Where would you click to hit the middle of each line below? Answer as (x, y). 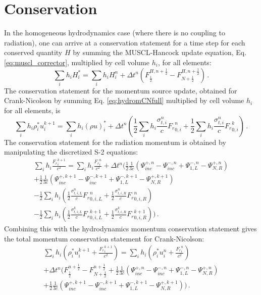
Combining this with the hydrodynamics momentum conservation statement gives (130, 229)
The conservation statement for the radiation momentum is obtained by (115, 142)
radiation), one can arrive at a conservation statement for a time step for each (125, 42)
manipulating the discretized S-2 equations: (71, 152)
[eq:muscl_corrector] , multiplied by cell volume (77, 62)
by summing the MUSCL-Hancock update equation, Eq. (160, 52)
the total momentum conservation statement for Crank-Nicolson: (104, 238)
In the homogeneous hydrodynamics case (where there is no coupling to (115, 33)
